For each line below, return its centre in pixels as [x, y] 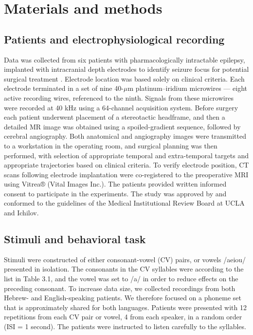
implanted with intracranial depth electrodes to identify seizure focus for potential [126, 69]
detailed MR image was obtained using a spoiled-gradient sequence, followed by [122, 126]
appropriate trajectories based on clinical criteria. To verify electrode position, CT [126, 165]
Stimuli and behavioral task [75, 239]
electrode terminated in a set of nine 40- [64, 88]
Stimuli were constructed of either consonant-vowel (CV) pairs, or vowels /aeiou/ [125, 259]
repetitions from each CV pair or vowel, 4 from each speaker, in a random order [123, 317]
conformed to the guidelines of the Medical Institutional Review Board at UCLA [124, 203]
